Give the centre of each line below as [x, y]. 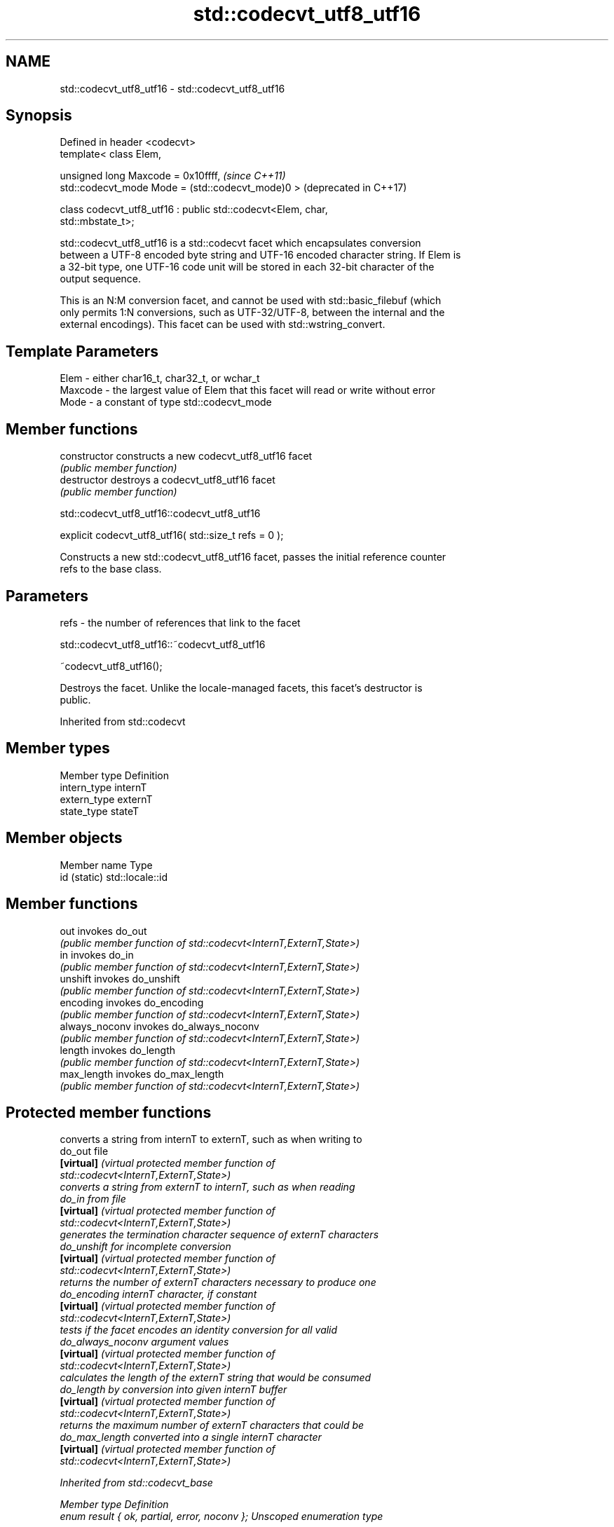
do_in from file [93, 1199]
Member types [58, 748]
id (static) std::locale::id [114, 877]
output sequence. [101, 279]
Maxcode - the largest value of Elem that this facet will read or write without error [247, 390]
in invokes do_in [97, 954]
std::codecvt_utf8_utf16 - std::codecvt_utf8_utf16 [172, 88]
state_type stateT [100, 811]
